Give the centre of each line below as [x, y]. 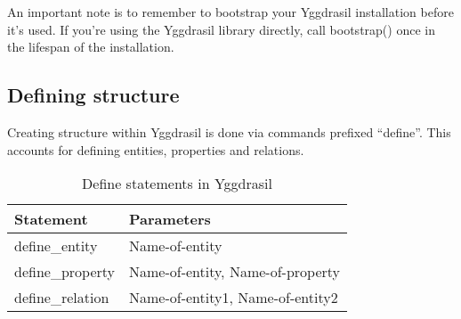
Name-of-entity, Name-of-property [235, 272]
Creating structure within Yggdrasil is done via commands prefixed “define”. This [229, 131]
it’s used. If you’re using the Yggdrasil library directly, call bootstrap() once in [221, 29]
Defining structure [93, 95]
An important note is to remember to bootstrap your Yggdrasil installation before [230, 12]
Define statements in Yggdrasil [177, 184]
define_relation [62, 298]
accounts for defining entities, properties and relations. [156, 149]
